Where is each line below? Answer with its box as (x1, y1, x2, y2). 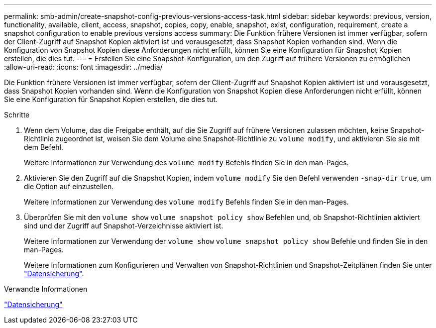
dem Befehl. (24, 143, 63, 151)
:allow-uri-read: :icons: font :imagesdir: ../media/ (4, 63, 163, 71)
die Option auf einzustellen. (24, 182, 114, 191)
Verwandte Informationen (4, 285, 88, 293)
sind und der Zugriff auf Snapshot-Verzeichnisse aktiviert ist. (24, 221, 223, 230)
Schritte (4, 110, 30, 119)
